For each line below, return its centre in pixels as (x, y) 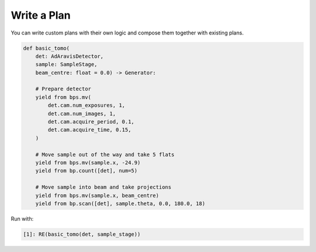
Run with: (22, 219)
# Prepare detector (63, 89)
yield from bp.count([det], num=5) (86, 171)
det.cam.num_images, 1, (82, 113)
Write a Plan (41, 15)
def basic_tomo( (47, 48)
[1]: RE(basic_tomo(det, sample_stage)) (82, 234)
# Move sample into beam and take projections (104, 187)
